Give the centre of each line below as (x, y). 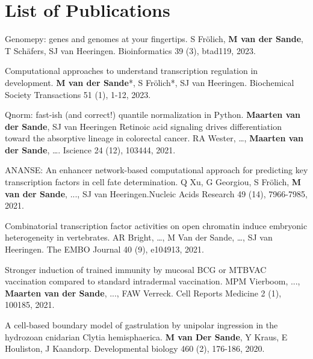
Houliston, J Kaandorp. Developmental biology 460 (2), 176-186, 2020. (135, 348)
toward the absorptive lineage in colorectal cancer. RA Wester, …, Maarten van (154, 138)
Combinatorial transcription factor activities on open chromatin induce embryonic (156, 225)
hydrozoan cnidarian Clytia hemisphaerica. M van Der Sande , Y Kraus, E (146, 336)
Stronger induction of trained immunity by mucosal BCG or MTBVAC (136, 269)
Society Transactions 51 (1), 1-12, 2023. (78, 94)
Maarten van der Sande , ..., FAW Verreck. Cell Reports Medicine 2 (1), (143, 293)
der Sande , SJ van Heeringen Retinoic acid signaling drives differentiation (143, 126)
